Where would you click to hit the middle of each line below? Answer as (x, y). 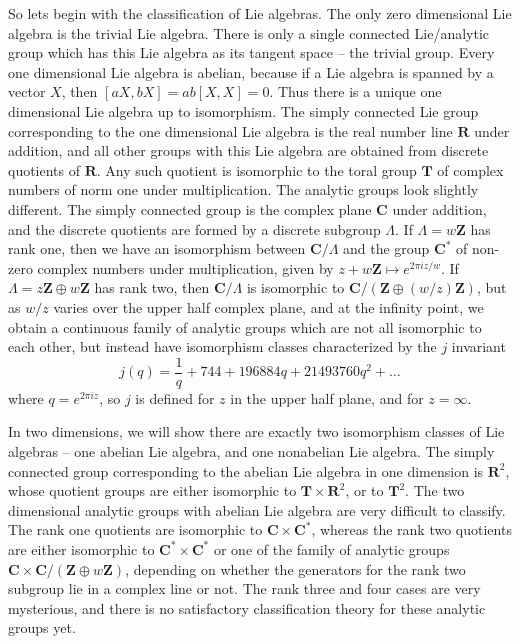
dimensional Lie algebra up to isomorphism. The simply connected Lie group (243, 110)
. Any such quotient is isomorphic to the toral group (256, 169)
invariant (478, 346)
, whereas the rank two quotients (411, 529)
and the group (386, 248)
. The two (435, 490)
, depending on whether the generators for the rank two (295, 568)
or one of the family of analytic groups (331, 548)
